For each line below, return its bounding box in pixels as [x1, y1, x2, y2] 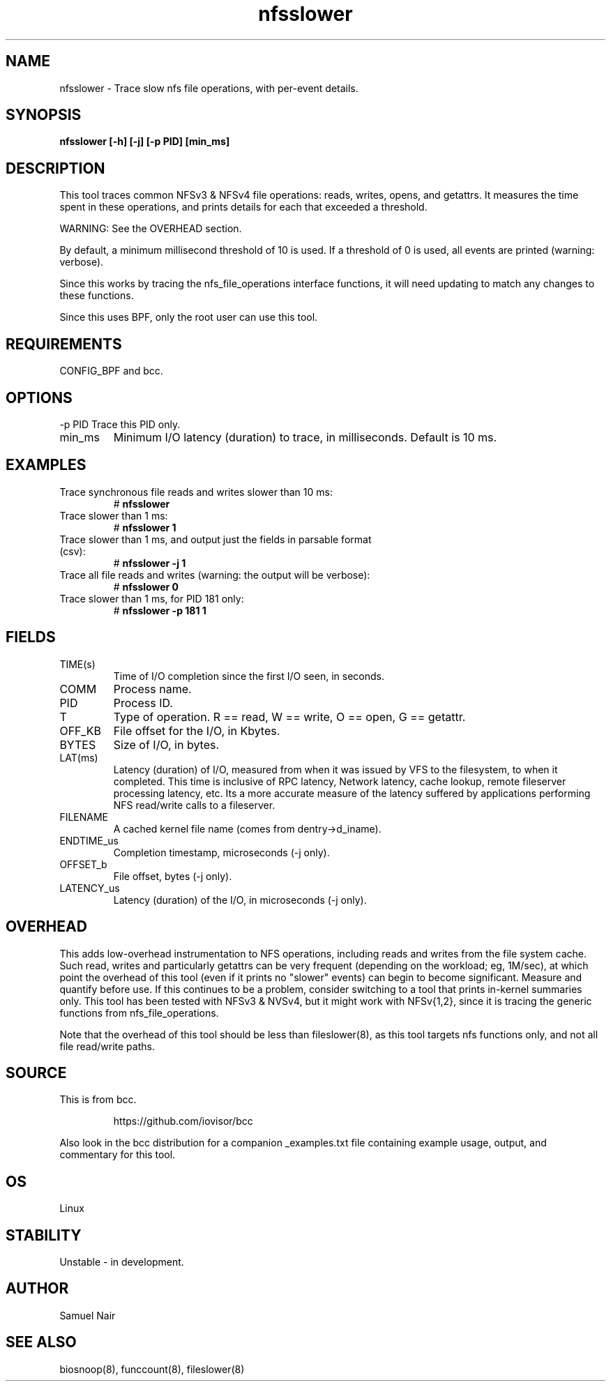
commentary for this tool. [59, 1149, 176, 1161]
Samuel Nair [59, 1309, 116, 1321]
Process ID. [113, 695, 173, 710]
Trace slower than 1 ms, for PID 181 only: [59, 592, 244, 605]
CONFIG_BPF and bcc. [59, 365, 163, 377]
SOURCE [6, 1063, 67, 1082]
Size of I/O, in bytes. [113, 737, 220, 752]
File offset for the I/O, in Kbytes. [113, 723, 280, 738]
